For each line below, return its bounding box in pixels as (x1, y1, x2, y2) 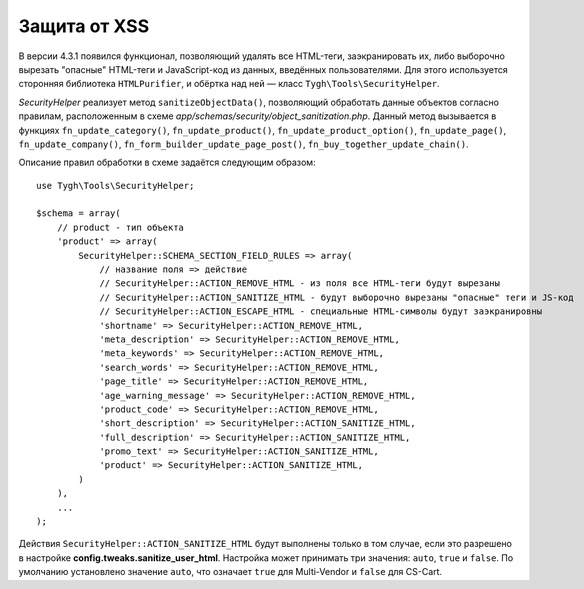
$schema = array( (36, 208, 121, 219)
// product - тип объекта (56, 221, 185, 233)
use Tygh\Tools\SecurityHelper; (36, 180, 195, 191)
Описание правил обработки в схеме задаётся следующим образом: (18, 156, 316, 169)
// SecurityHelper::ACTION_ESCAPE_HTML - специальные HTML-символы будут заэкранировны (99, 306, 543, 317)
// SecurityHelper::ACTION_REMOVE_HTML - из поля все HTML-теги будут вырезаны (99, 278, 500, 289)
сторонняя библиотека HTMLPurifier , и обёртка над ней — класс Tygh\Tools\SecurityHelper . (18, 78, 440, 90)
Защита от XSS (18, 15, 150, 37)
